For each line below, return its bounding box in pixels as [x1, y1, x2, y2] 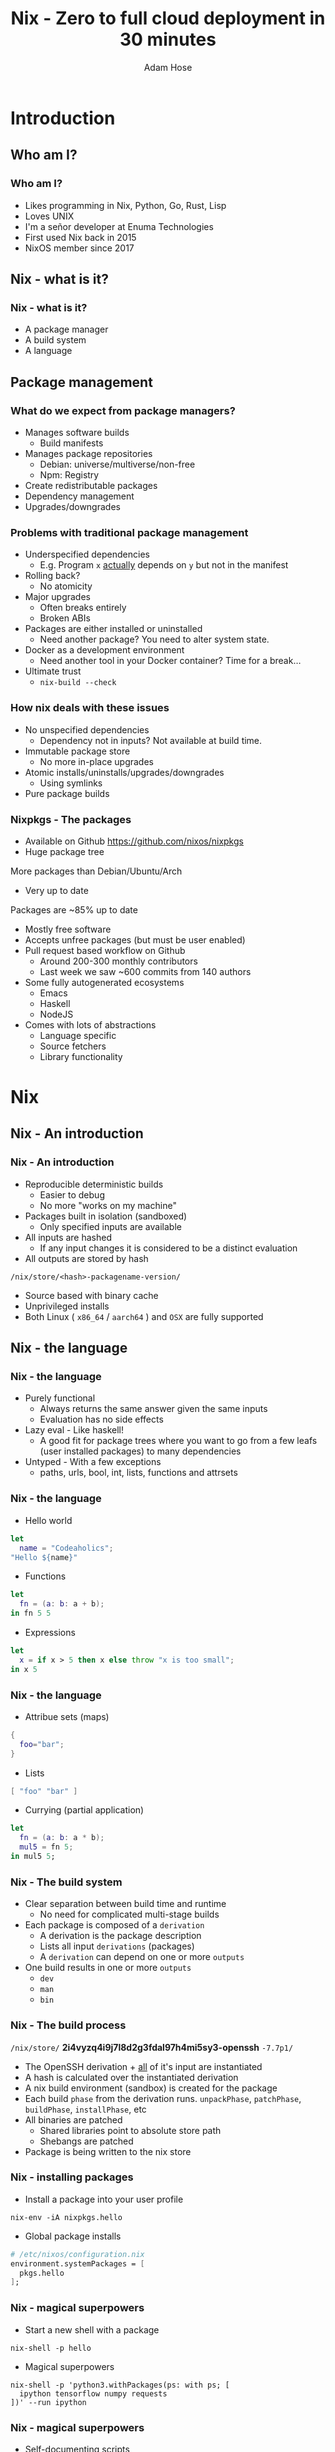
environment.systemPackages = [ [10, 2258, 145, 2269]
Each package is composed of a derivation [24, 1919, 205, 1931]
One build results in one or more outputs [24, 1962, 192, 1974]
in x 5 [10, 1664, 38, 1674]
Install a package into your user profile [24, 2193, 184, 2205]
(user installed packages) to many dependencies [39, 1445, 242, 1457]
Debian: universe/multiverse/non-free [39, 458, 196, 470]
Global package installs [24, 2230, 122, 2242]
